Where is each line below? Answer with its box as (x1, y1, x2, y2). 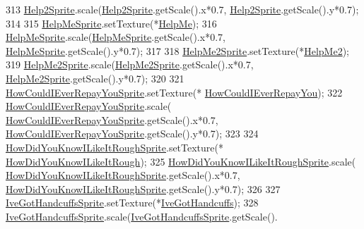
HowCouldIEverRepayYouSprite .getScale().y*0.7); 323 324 (6, 126, 259, 141)
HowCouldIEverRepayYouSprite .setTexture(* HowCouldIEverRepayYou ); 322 (6, 85, 343, 99)
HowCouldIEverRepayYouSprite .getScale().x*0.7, (6, 112, 218, 127)
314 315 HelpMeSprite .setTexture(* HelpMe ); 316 (6, 16, 217, 30)
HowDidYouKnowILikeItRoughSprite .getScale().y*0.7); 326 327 (6, 181, 281, 196)
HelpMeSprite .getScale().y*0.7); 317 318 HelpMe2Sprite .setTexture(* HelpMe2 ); (6, 43, 349, 58)
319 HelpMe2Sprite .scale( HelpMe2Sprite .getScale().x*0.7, (6, 57, 254, 72)
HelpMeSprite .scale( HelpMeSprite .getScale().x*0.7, (6, 30, 225, 44)
